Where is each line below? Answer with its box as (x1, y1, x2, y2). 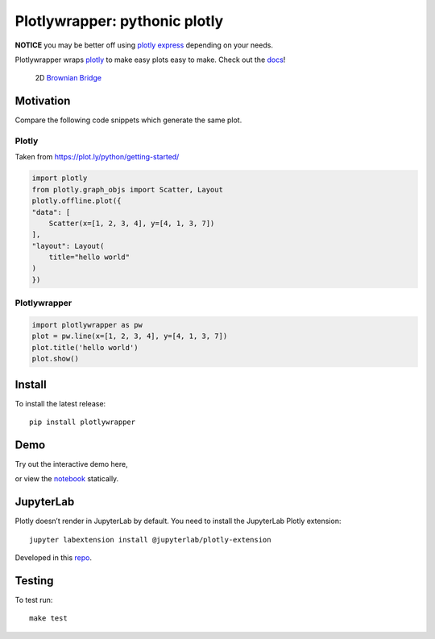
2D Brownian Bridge (35, 73, 102, 83)
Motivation (14, 94, 71, 108)
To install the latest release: (14, 398, 106, 408)
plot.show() (31, 354, 80, 364)
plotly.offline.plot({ (31, 196, 122, 205)
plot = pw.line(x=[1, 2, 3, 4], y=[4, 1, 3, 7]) (31, 332, 228, 341)
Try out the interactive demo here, (14, 459, 128, 468)
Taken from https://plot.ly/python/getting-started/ (14, 152, 180, 162)
